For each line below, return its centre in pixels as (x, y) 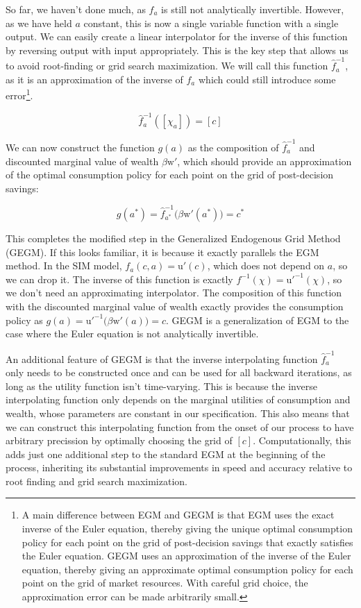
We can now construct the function (80, 147)
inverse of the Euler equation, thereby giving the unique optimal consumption (187, 529)
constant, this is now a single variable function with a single (211, 23)
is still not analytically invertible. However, (253, 9)
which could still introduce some (267, 79)
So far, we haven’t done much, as (76, 9)
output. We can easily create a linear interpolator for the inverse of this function (177, 36)
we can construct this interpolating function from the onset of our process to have (180, 427)
